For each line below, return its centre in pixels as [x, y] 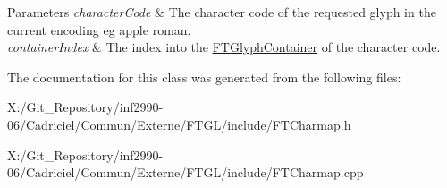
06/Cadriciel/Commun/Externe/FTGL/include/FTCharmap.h [179, 124]
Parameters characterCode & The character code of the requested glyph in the [222, 12]
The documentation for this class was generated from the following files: [204, 77]
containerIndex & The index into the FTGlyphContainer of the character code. [224, 47]
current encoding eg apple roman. [99, 29]
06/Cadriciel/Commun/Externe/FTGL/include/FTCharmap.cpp [186, 172]
